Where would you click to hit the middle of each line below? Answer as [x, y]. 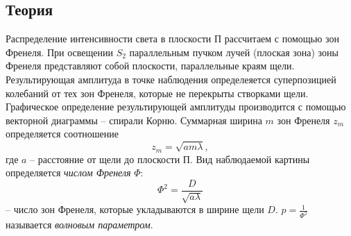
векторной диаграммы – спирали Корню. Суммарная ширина [134, 120]
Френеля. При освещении [60, 52]
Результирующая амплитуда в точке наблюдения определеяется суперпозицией [171, 79]
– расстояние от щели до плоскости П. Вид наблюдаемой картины [170, 159]
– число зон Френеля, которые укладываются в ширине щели [135, 209]
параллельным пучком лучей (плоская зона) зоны [234, 52]
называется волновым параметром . [79, 225]
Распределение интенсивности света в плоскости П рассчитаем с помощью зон [173, 39]
